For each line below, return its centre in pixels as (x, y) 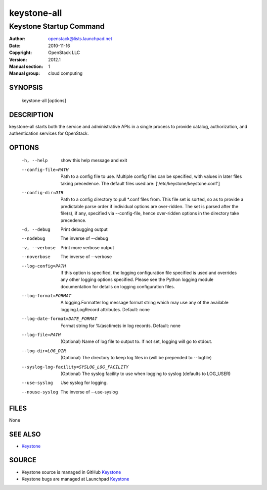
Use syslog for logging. (84, 383)
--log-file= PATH (41, 335)
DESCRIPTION (31, 115)
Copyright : (21, 53)
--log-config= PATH (44, 266)
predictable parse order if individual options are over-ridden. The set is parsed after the (150, 206)
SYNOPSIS (26, 87)
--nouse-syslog (40, 392)
